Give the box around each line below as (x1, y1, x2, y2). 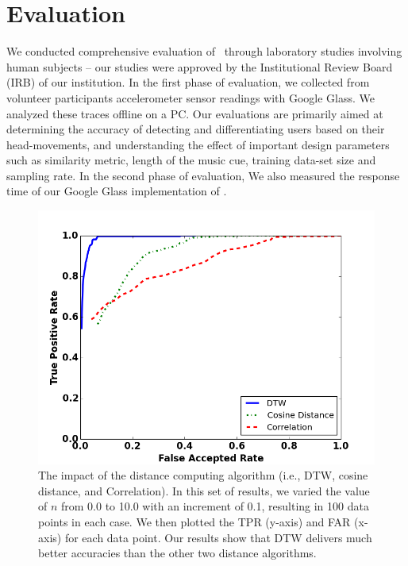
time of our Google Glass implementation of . (6, 183, 227, 199)
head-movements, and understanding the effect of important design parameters (6, 136, 390, 152)
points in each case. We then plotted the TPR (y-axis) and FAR (38, 514, 351, 529)
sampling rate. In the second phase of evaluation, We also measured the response (6, 167, 400, 183)
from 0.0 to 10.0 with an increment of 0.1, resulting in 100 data (61, 498, 369, 514)
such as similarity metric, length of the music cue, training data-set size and (6, 152, 376, 168)
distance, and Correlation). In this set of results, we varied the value (38, 482, 370, 499)
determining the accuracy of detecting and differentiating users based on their (6, 121, 385, 137)
